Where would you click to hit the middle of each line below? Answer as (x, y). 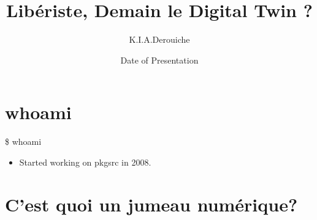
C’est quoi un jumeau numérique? (151, 204)
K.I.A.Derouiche (159, 39)
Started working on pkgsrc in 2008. (85, 162)
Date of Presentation (159, 60)
